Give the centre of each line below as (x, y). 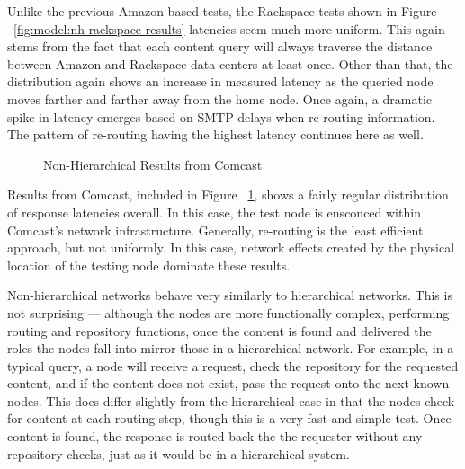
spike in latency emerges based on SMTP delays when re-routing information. (221, 116)
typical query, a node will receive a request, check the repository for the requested (233, 365)
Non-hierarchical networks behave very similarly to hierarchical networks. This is (230, 295)
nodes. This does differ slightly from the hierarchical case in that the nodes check (231, 400)
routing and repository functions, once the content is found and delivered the (219, 330)
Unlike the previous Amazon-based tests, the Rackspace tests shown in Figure (222, 11)
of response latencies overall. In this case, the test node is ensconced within (214, 212)
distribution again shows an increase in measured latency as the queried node (220, 81)
